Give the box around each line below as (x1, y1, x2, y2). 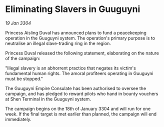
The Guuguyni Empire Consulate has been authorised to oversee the (5, 85, 146, 91)
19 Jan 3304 (5, 20, 31, 26)
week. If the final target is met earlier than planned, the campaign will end (5, 111, 156, 117)
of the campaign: (5, 55, 40, 61)
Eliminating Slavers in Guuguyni (5, 3, 140, 15)
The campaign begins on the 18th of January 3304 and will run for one (5, 105, 151, 111)
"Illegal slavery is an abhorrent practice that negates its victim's (5, 65, 136, 71)
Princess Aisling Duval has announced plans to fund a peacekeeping (5, 29, 146, 35)
